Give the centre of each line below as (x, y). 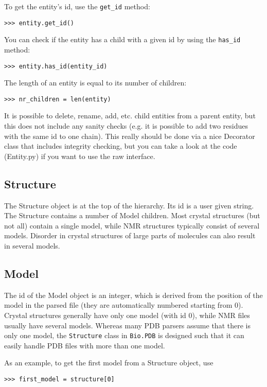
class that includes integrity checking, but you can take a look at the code (121, 146)
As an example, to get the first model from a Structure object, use (109, 363)
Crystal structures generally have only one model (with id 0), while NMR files (127, 315)
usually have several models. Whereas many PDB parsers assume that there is (127, 325)
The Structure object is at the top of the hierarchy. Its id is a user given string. (129, 205)
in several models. (32, 246)
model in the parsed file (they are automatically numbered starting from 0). (124, 305)
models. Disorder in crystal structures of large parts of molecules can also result (130, 235)
